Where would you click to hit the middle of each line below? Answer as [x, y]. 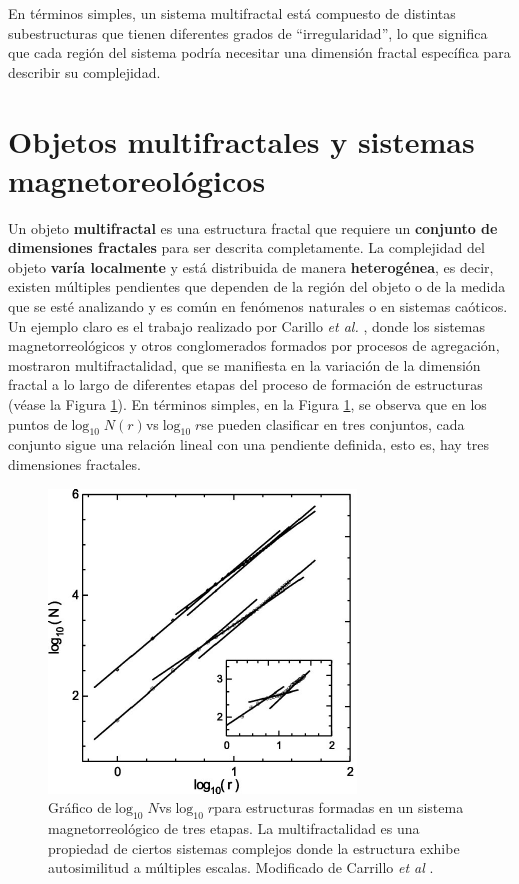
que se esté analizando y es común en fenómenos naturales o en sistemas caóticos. [258, 306]
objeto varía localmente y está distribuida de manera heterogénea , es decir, [251, 266]
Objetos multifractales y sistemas [241, 140]
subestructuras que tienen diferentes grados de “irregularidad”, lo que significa [248, 32]
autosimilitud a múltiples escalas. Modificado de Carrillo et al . [241, 867]
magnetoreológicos [137, 179]
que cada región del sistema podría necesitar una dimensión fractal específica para [259, 52]
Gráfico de [80, 807]
